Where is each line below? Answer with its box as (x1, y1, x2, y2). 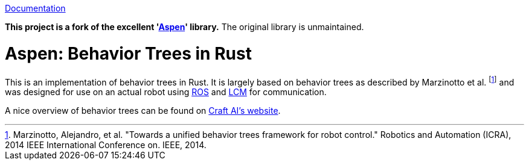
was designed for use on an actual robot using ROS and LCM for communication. (5, 87, 327, 98)
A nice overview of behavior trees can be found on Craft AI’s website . (5, 105, 281, 116)
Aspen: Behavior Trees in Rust (5, 43, 252, 64)
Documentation (5, 3, 66, 13)
